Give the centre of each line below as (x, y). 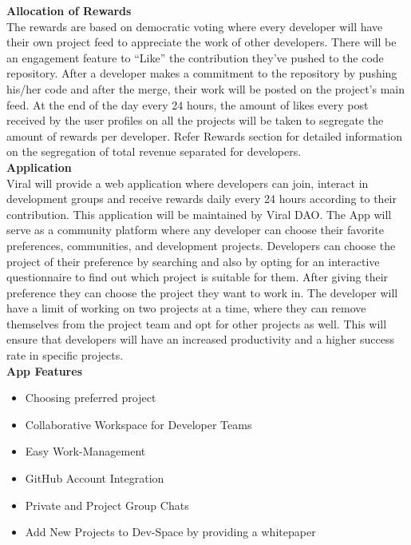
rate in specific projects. (65, 355)
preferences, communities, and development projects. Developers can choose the (201, 245)
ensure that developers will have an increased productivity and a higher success (200, 339)
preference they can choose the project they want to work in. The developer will (202, 292)
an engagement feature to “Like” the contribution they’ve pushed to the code (195, 57)
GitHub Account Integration (95, 478)
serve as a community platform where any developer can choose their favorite (195, 230)
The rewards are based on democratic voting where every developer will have (195, 26)
